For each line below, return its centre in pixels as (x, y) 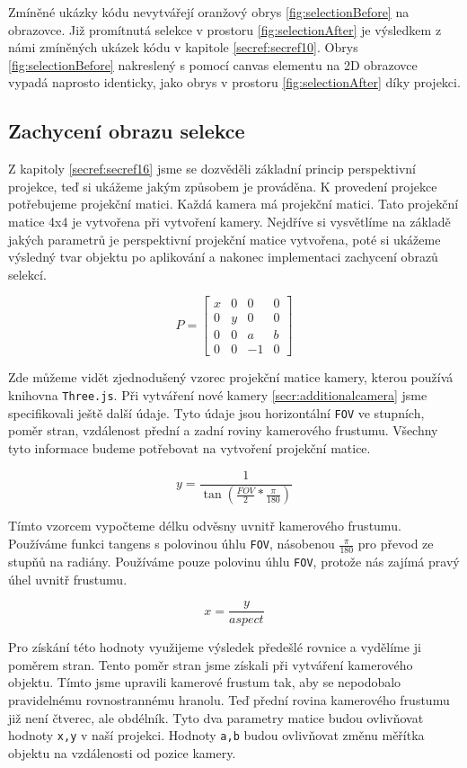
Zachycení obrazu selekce (127, 131)
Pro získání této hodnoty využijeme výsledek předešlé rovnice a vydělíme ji (215, 647)
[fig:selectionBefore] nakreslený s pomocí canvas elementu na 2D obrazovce (213, 64)
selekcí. (27, 274)
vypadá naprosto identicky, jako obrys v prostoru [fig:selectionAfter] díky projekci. (234, 82)
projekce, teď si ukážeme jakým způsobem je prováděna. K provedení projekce (223, 186)
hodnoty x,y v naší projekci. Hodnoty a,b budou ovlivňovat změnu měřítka (216, 735)
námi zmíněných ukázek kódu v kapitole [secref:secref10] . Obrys (183, 47)
